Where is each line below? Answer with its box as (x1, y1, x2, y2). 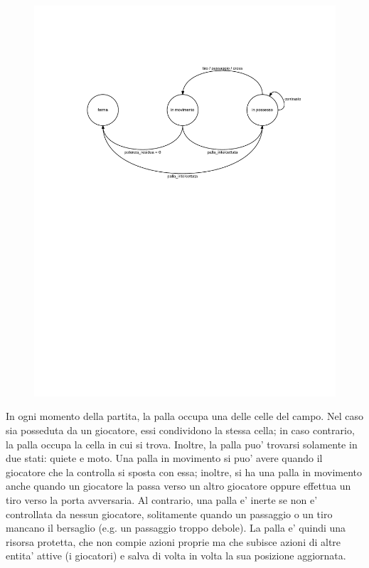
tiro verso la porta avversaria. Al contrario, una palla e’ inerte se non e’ (6, 493, 318, 507)
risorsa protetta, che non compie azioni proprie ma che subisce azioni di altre (6, 534, 341, 549)
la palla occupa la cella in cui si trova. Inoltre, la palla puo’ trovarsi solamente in (6, 436, 358, 451)
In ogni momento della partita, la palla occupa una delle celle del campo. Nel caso (6, 409, 363, 424)
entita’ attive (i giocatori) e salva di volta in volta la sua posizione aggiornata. (6, 548, 346, 563)
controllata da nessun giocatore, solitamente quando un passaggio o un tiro (6, 506, 333, 521)
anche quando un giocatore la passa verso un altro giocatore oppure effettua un (6, 478, 351, 493)
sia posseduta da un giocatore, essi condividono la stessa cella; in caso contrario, (6, 423, 355, 438)
